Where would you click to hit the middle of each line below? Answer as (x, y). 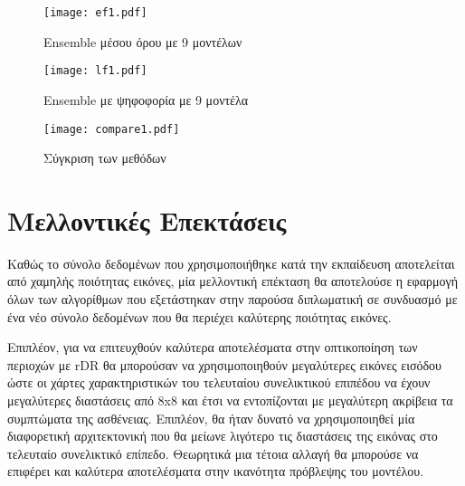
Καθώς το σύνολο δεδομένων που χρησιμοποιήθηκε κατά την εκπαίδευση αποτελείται (231, 263)
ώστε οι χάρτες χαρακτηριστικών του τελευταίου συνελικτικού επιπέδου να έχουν (219, 382)
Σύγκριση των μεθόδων (105, 158)
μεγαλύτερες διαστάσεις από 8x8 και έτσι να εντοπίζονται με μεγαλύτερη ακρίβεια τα (230, 400)
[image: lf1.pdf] (95, 71)
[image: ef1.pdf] (95, 13)
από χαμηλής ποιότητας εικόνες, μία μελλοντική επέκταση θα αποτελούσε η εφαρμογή (233, 281)
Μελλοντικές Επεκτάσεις (147, 219)
